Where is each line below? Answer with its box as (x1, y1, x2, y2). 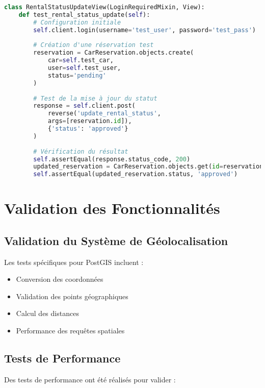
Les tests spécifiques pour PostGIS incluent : (4, 256, 144, 267)
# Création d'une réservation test (33, 41, 154, 49)
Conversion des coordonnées (16, 274, 103, 284)
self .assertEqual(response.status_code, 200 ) (33, 155, 191, 163)
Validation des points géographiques (16, 290, 128, 301)
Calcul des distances (16, 308, 79, 319)
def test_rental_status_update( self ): (18, 11, 150, 18)
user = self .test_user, (47, 64, 121, 71)
